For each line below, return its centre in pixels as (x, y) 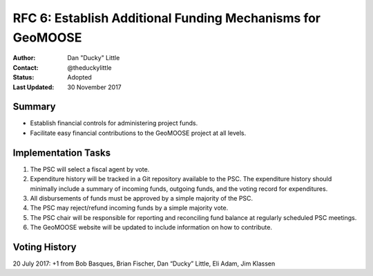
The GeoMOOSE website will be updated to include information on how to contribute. (151, 228)
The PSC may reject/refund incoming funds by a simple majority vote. (129, 208)
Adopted (80, 77)
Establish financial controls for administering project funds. (114, 123)
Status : (23, 77)
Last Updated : (34, 87)
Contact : (26, 67)
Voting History (45, 247)
